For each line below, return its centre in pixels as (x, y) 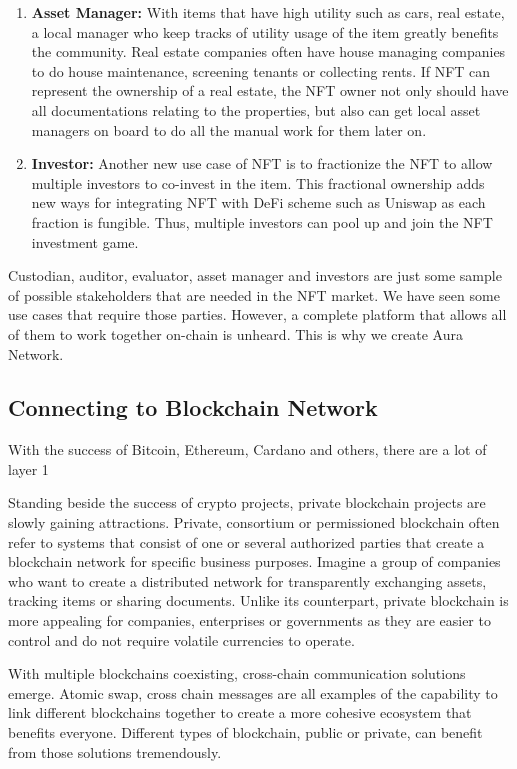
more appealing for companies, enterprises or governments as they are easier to (249, 620)
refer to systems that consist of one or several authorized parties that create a (246, 541)
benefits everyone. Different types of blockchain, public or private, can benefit (245, 732)
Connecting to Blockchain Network (193, 407)
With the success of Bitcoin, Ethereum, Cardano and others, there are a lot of (247, 449)
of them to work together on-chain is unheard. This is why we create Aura (235, 333)
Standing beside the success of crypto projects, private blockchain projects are (247, 502)
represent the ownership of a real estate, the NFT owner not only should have (270, 90)
